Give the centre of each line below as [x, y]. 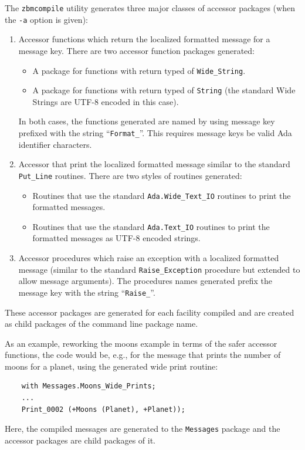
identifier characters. [55, 144]
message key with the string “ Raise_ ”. [87, 292]
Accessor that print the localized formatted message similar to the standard [154, 164]
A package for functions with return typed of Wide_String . [139, 70]
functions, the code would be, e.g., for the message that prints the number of [143, 355]
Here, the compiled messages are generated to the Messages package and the [143, 429]
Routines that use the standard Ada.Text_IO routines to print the [151, 226]
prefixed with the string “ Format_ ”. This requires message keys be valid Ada [155, 133]
